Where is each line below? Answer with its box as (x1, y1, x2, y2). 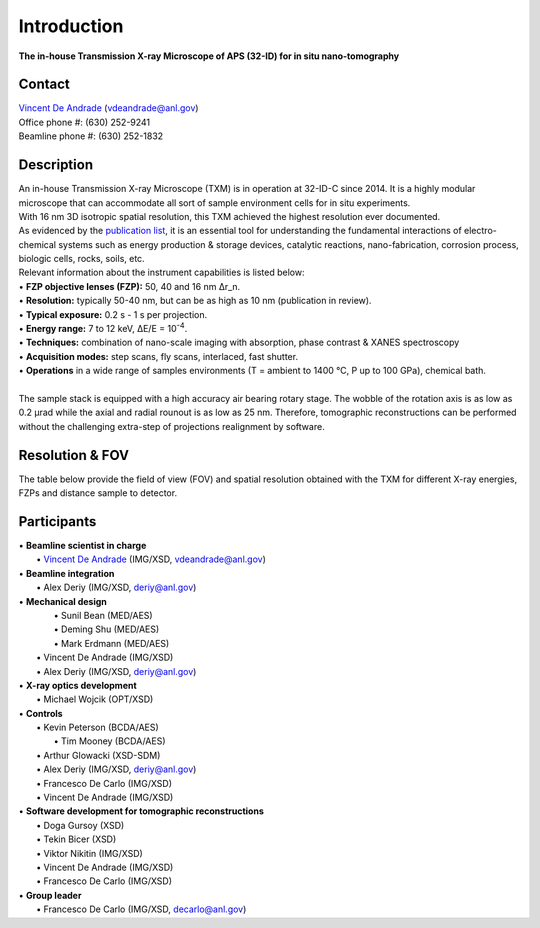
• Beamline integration (18, 567, 115, 579)
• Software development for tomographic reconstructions (18, 805, 264, 817)
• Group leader (18, 889, 82, 901)
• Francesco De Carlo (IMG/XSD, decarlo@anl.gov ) (36, 903, 247, 915)
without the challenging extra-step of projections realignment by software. (18, 420, 325, 432)
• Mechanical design (18, 595, 107, 607)
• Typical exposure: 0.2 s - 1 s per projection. (18, 308, 208, 320)
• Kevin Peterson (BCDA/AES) (36, 721, 159, 734)
